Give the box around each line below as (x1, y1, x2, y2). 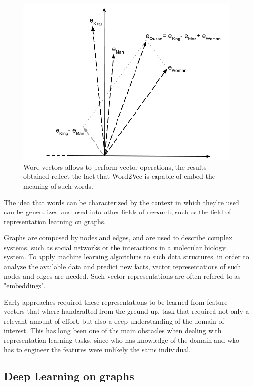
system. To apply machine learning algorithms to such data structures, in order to (4, 251, 249, 262)
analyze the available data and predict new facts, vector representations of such (4, 261, 241, 271)
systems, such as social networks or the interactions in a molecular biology (4, 242, 226, 252)
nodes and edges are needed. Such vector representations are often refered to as (4, 270, 241, 281)
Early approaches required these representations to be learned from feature (4, 296, 228, 307)
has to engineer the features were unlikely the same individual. (4, 344, 191, 354)
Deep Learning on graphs (4, 368, 134, 383)
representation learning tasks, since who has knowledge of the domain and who (4, 335, 240, 345)
